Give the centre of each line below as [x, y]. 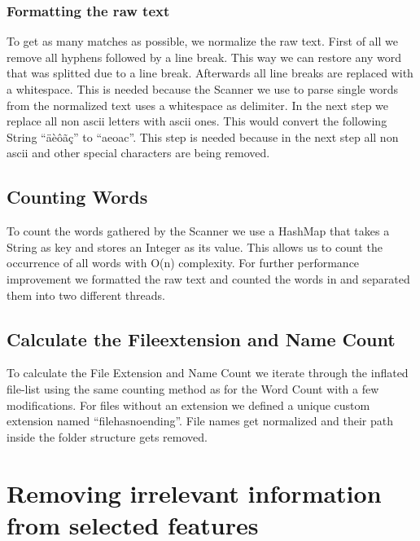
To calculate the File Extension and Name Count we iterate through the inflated [208, 373]
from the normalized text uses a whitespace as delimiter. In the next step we [198, 105]
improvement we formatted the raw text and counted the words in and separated [208, 278]
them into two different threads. [86, 295]
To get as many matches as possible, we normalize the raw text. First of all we [202, 41]
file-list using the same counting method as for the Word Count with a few [193, 388]
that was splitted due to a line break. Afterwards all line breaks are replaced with [210, 73]
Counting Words [77, 197]
